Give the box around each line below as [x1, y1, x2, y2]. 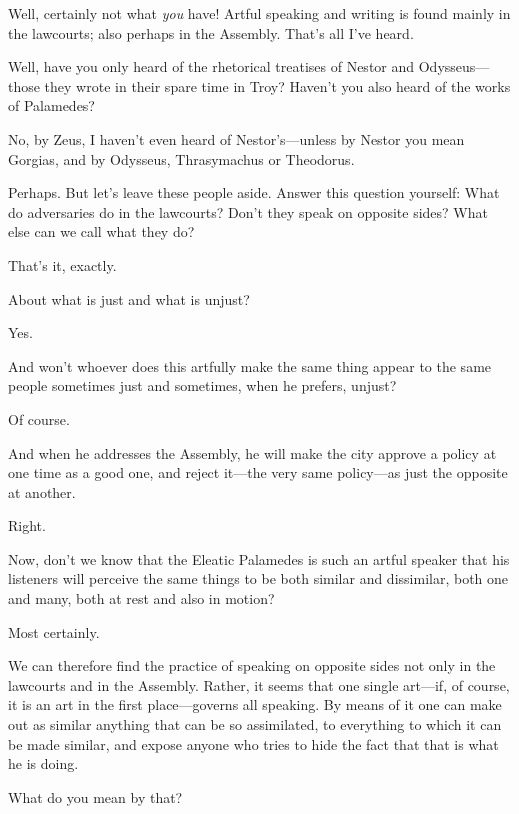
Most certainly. [8, 621, 100, 642]
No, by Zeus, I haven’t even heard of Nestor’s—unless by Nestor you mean [8, 128, 465, 149]
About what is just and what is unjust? [8, 288, 250, 309]
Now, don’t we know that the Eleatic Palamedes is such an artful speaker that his [8, 548, 510, 569]
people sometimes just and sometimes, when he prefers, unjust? [8, 375, 397, 396]
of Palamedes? [8, 95, 95, 116]
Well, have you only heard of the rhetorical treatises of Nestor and [8, 56, 415, 77]
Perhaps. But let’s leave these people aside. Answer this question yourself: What [8, 182, 500, 203]
